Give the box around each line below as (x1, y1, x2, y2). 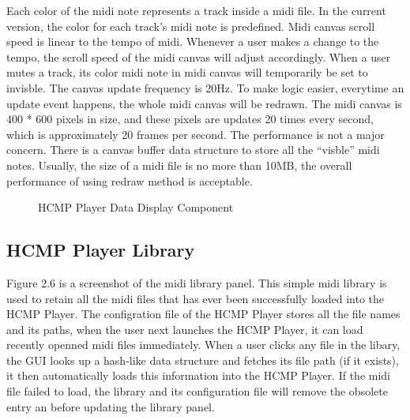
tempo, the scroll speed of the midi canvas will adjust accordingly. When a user (6, 48, 391, 65)
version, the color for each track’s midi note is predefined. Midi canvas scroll (6, 17, 375, 34)
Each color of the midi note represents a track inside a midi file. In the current (6, 2, 386, 18)
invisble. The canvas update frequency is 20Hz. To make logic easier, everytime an (6, 79, 404, 96)
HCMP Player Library (6, 238, 195, 262)
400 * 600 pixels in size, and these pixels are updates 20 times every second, (6, 111, 374, 127)
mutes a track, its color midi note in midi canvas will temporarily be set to (6, 64, 368, 81)
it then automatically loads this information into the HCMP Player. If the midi (6, 367, 390, 384)
